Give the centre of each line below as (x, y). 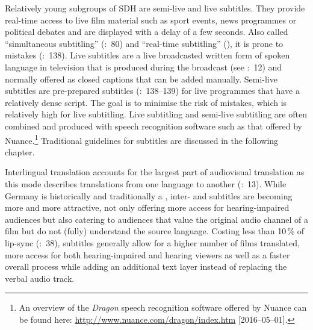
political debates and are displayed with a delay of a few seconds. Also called (147, 32)
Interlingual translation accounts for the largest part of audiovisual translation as (155, 172)
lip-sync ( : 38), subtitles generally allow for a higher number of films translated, (152, 242)
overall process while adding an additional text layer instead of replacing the (146, 266)
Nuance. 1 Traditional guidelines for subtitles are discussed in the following (142, 139)
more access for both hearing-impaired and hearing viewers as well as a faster (147, 254)
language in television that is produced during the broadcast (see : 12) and (144, 67)
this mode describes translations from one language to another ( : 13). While (146, 183)
